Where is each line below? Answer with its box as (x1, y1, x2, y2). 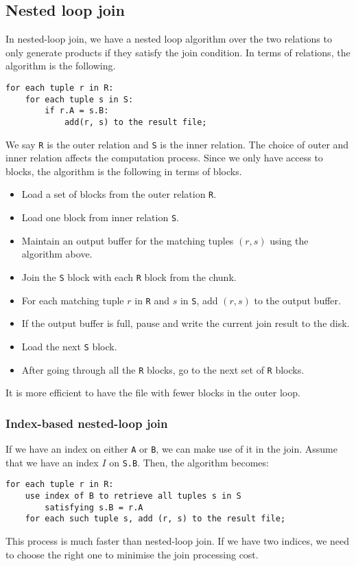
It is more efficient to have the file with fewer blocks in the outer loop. (5, 385, 300, 400)
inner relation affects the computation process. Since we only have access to (5, 150, 323, 165)
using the (270, 233, 309, 247)
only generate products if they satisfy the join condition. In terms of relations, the (5, 45, 351, 59)
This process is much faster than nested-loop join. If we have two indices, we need (5, 533, 350, 547)
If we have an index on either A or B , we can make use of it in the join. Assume (5, 441, 337, 455)
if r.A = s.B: (45, 106, 109, 116)
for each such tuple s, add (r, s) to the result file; (25, 514, 286, 524)
